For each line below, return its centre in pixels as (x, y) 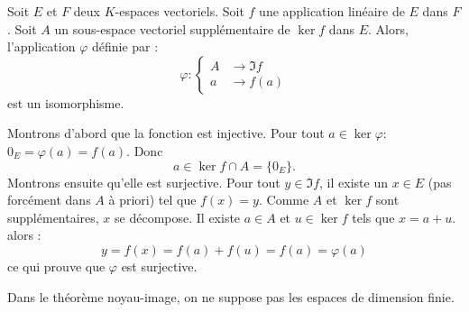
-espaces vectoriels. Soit (179, 11)
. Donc (145, 150)
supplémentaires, (53, 217)
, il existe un (354, 182)
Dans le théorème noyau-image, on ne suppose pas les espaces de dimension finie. (231, 296)
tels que (373, 217)
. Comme (284, 200)
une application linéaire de (332, 11)
